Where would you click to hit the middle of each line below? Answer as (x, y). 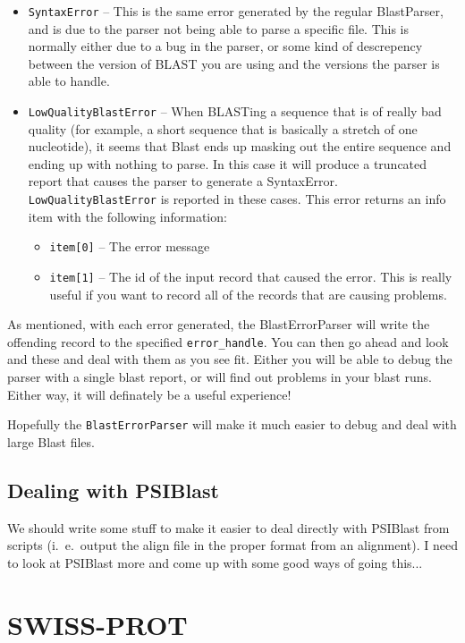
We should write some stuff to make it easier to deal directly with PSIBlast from (228, 527)
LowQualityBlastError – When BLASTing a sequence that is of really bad (235, 111)
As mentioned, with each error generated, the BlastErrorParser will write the (219, 324)
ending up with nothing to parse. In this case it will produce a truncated (228, 163)
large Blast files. (51, 441)
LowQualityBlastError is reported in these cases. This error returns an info (237, 199)
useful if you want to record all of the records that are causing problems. (248, 294)
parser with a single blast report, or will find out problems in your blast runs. (220, 377)
